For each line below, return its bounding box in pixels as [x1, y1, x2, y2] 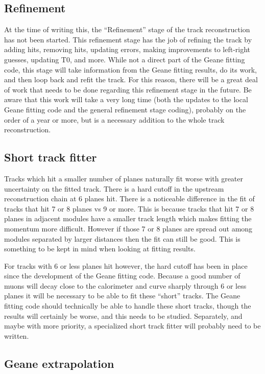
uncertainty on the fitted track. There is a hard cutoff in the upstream [4, 183, 224, 194]
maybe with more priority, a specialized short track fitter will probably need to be [4, 320, 261, 331]
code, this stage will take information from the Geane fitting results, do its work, [4, 64, 257, 75]
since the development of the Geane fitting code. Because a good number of [4, 270, 240, 281]
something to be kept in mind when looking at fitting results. [4, 243, 196, 254]
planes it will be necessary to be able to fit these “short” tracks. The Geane [4, 290, 240, 301]
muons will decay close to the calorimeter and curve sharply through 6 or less [4, 280, 247, 291]
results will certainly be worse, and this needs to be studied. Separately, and [4, 310, 243, 321]
